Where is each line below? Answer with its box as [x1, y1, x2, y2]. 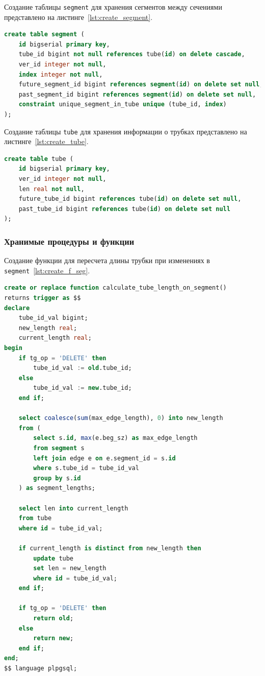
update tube [33, 554, 74, 562]
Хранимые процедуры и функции [4, 235, 135, 247]
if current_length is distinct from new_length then [18, 544, 201, 552]
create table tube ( [4, 155, 74, 162]
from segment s [33, 444, 85, 452]
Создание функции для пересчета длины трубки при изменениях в [4, 255, 210, 266]
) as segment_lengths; [18, 484, 95, 492]
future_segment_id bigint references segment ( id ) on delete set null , [18, 81, 263, 88]
